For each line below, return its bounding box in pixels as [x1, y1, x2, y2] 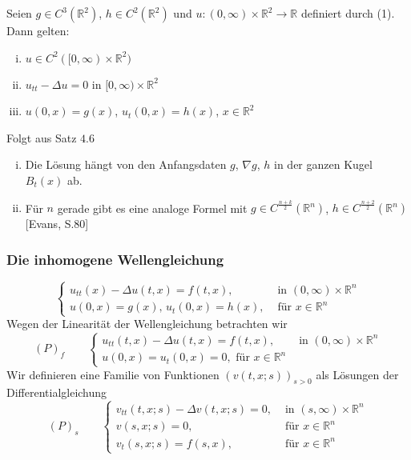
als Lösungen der [316, 366, 399, 382]
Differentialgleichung [6, 384, 107, 401]
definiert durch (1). [300, 5, 395, 21]
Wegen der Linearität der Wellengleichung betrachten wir [6, 315, 288, 332]
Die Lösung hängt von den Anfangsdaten [25, 156, 227, 173]
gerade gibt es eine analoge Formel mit [57, 199, 248, 216]
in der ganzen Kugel [274, 156, 373, 173]
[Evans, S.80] [25, 215, 89, 232]
